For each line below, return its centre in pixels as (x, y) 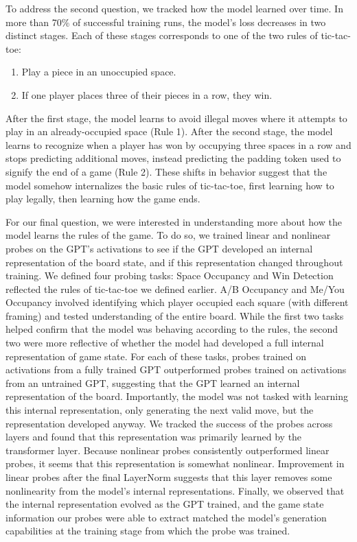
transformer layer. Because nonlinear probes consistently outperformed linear (168, 450)
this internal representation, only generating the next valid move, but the (160, 410)
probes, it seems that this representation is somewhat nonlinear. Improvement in (175, 463)
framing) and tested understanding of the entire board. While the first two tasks (175, 315)
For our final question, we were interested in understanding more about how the (174, 221)
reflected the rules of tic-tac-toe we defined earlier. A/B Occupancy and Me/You (175, 288)
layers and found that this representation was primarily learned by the (154, 437)
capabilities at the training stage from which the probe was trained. (148, 531)
